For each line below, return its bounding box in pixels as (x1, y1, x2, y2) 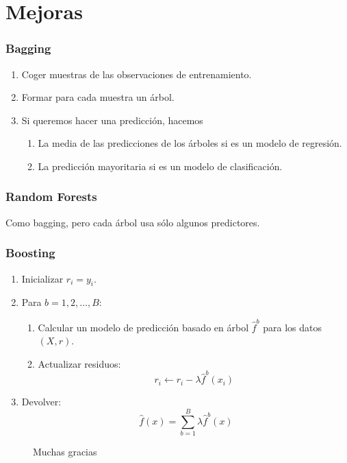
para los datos (263, 320, 322, 334)
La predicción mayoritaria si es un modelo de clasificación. (38, 158, 283, 173)
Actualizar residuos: (38, 356, 121, 370)
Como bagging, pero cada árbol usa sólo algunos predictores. (5, 215, 260, 229)
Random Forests (5, 188, 97, 205)
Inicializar (21, 271, 64, 285)
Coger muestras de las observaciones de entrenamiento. (21, 67, 252, 81)
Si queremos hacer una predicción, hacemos (21, 112, 203, 127)
